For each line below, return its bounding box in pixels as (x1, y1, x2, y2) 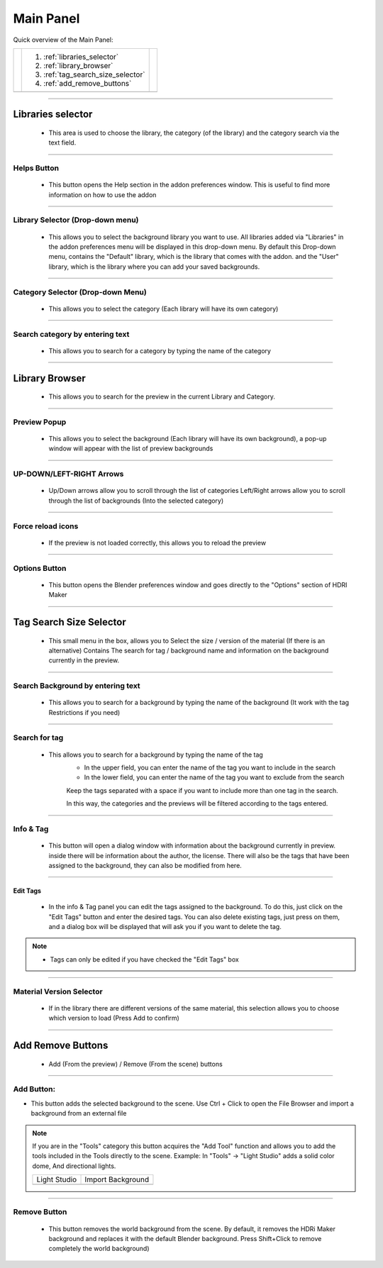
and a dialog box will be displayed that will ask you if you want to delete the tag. (48, 923, 282, 931)
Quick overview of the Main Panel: (13, 35, 113, 44)
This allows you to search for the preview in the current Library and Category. (48, 392, 276, 401)
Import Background (84, 1174, 149, 1184)
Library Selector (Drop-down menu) (13, 215, 139, 225)
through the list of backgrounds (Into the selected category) (48, 496, 224, 505)
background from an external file (30, 1109, 127, 1118)
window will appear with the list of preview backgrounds (48, 444, 213, 453)
